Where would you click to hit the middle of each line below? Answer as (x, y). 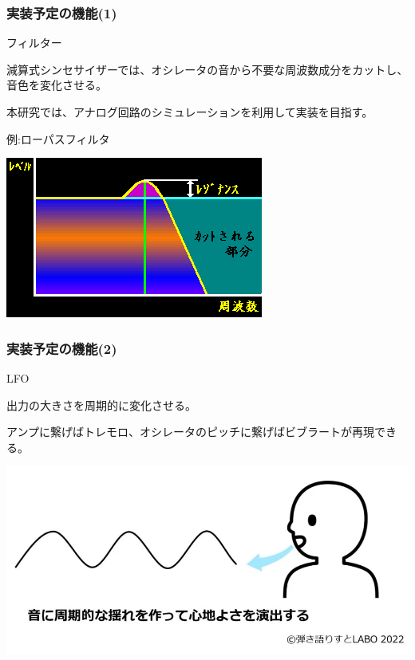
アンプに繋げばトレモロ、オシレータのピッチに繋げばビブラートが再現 (191, 432)
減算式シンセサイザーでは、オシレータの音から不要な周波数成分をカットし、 (207, 69)
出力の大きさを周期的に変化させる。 (101, 405)
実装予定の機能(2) (62, 348)
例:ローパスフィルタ (58, 138)
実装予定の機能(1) (62, 12)
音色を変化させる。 (57, 85)
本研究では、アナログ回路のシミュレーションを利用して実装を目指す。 (190, 112)
